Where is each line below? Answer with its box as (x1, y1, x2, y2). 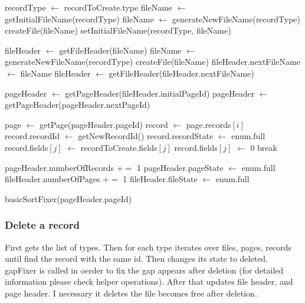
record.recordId (5, 130, 60, 142)
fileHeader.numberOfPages (5, 173, 100, 185)
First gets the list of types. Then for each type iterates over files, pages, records (5, 241, 291, 253)
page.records (186, 118, 231, 130)
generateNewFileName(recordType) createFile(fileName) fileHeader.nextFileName (5, 55, 300, 68)
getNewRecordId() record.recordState (78, 130, 214, 142)
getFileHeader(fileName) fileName (59, 44, 182, 56)
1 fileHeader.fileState (123, 173, 198, 185)
